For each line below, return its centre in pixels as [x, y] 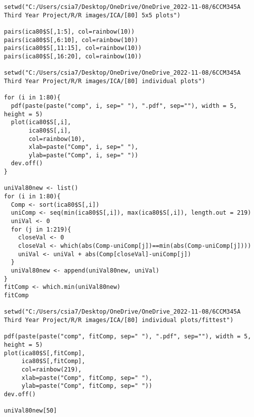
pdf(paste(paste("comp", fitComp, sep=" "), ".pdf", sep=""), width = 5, [128, 337]
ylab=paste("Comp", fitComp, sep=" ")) [87, 386]
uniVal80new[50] [31, 411]
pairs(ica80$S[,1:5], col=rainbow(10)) [69, 31]
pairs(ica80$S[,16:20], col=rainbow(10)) [73, 56]
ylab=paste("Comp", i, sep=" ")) [84, 155]
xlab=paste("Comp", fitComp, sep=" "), [87, 378]
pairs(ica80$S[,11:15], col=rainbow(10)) [73, 48]
